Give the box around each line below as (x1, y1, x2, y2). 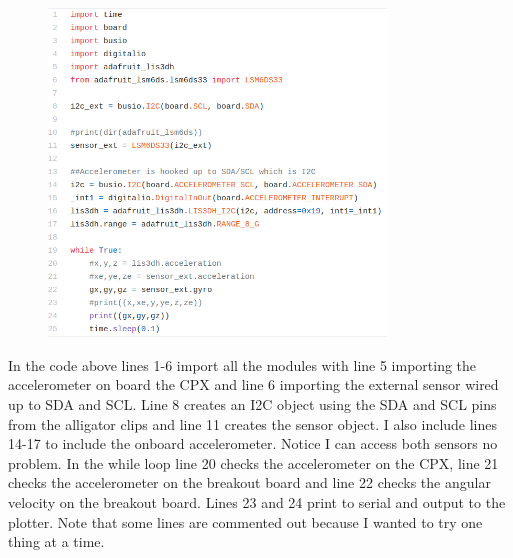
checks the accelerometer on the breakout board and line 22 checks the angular (8, 472, 491, 493)
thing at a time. (8, 531, 105, 552)
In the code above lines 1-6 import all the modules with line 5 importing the (8, 354, 477, 375)
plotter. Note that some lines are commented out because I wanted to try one (8, 511, 483, 532)
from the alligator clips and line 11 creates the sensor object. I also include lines (8, 413, 498, 434)
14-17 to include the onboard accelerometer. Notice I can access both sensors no (8, 433, 498, 454)
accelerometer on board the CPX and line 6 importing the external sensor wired (8, 374, 499, 395)
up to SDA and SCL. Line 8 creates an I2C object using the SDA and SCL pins (8, 394, 497, 414)
